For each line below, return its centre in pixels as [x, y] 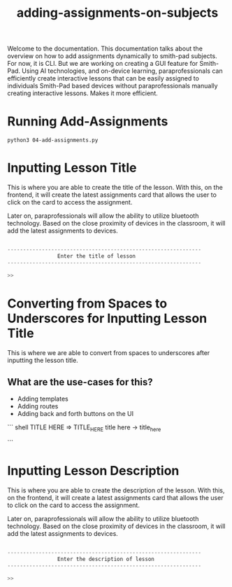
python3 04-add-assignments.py [53, 140]
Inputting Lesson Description [93, 471]
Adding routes [38, 406]
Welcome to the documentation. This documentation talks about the [105, 49]
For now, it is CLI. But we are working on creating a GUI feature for [103, 64]
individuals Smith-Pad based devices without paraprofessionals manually [113, 86]
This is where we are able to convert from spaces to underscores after [109, 352]
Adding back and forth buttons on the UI [75, 414]
